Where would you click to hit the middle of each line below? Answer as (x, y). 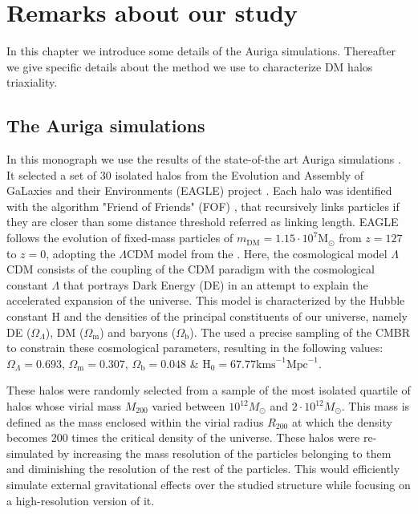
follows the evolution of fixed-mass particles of (120, 238)
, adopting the (81, 253)
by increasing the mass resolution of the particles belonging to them (224, 453)
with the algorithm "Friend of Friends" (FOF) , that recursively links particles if (203, 206)
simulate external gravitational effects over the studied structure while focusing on (209, 484)
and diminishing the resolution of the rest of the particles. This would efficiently (203, 469)
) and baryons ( (138, 332)
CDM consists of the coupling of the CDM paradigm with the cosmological (191, 269)
